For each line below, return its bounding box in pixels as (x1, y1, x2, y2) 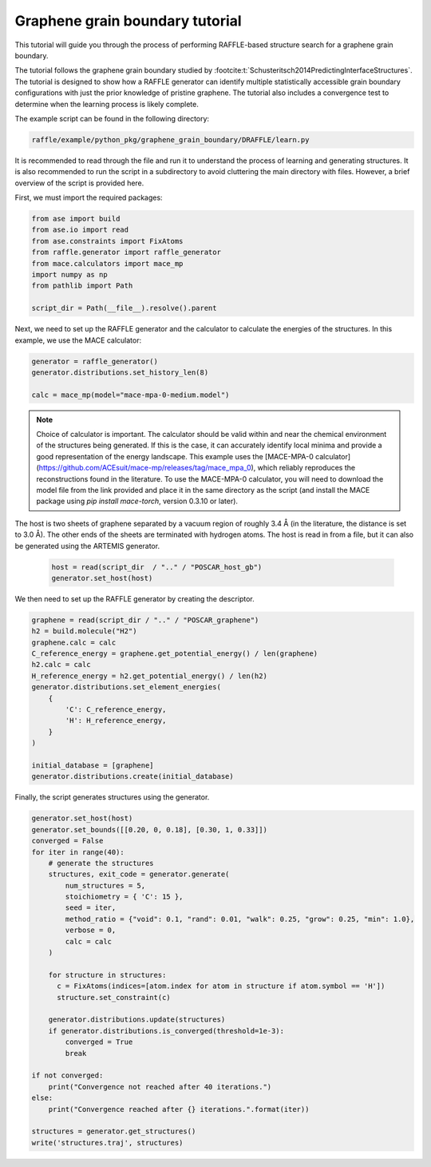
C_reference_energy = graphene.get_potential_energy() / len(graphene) (31, 649, 318, 658)
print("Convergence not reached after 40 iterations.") (48, 1082, 272, 1091)
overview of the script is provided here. (14, 178, 144, 188)
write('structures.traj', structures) (31, 1138, 184, 1147)
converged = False (31, 836, 104, 846)
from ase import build (31, 214, 121, 224)
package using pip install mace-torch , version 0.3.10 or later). (36, 496, 239, 506)
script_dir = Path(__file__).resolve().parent (31, 304, 217, 313)
